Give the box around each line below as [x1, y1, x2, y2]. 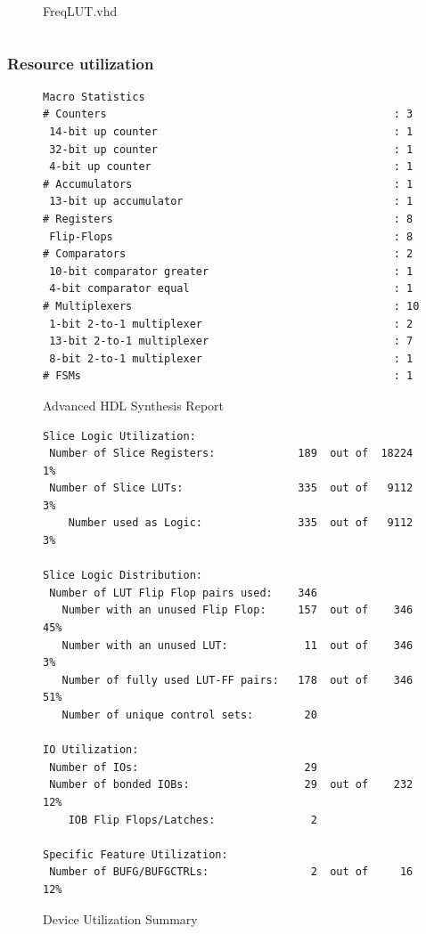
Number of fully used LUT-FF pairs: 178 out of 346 [61, 673, 414, 686]
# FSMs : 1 [43, 370, 414, 383]
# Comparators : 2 [43, 248, 414, 261]
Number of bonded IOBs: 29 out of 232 [49, 778, 414, 792]
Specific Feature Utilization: [43, 848, 228, 861]
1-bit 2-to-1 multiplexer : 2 [49, 317, 414, 330]
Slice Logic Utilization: [43, 429, 196, 443]
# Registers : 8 [43, 212, 414, 225]
